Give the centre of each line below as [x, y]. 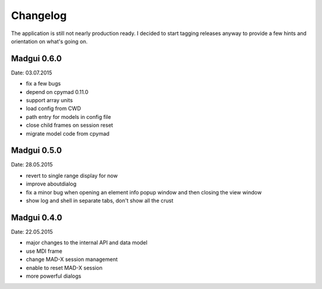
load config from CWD [53, 109]
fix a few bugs [43, 84]
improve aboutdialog [51, 184]
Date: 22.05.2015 [32, 231]
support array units [49, 100]
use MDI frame [44, 251]
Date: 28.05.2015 [32, 165]
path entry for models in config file [69, 117]
